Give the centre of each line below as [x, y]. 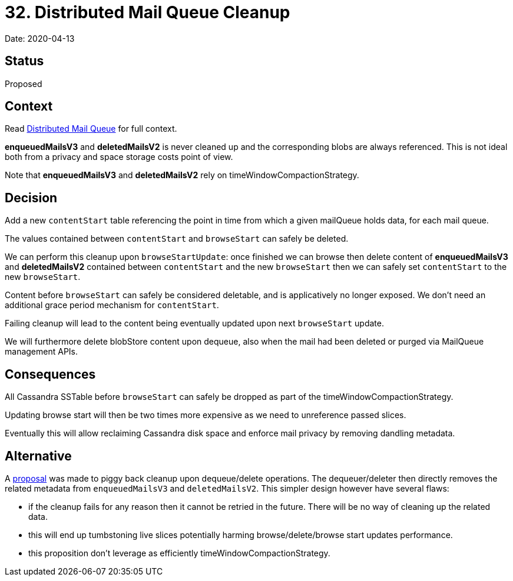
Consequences [50, 374]
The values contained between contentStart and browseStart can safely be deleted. [177, 239]
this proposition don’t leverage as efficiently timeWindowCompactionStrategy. [179, 553]
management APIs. [42, 352]
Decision [31, 198]
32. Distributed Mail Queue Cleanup [148, 12]
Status [24, 61]
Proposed [24, 84]
